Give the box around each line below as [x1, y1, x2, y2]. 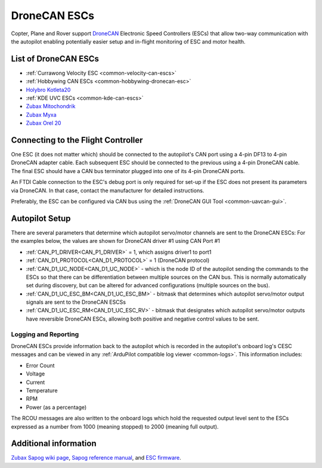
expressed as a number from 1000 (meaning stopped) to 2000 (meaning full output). [11, 423, 219, 430]
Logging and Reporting [11, 330, 79, 338]
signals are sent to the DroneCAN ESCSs [26, 298, 126, 306]
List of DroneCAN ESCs [11, 54, 100, 64]
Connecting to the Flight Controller [11, 135, 143, 145]
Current [26, 378, 45, 386]
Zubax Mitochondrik [26, 103, 76, 110]
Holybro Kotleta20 [26, 86, 71, 93]
